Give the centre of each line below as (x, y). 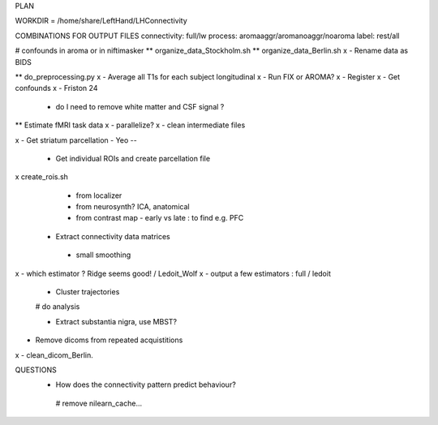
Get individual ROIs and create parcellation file (133, 158)
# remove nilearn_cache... (99, 403)
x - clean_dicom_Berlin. (54, 355)
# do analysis (58, 307)
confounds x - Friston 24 (56, 88)
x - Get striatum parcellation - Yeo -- (76, 140)
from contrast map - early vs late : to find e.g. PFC (160, 218)
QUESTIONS (36, 370)
